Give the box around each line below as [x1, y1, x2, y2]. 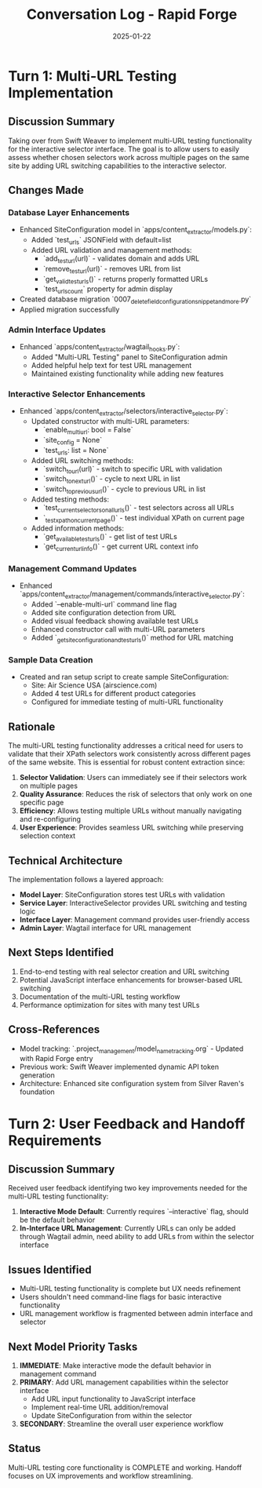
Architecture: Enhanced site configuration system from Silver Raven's [19, 1079, 245, 1089]
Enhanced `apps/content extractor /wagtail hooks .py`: [19, 342, 180, 354]
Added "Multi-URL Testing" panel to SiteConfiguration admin [31, 352, 228, 362]
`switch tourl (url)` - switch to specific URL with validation [42, 464, 223, 476]
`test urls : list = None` [42, 445, 109, 457]
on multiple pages [19, 781, 78, 790]
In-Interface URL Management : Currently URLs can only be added [19, 1224, 236, 1233]
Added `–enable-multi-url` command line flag [31, 600, 177, 609]
